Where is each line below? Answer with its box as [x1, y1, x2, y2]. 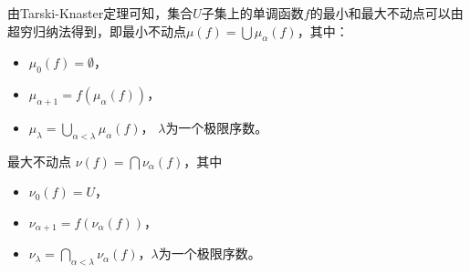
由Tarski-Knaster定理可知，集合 [7, 4, 193, 22]
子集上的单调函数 [201, 4, 304, 22]
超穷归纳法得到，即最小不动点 [7, 21, 186, 40]
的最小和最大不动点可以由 [309, 4, 464, 22]
